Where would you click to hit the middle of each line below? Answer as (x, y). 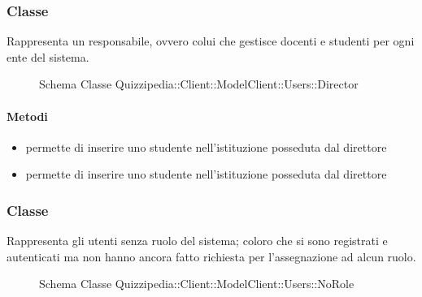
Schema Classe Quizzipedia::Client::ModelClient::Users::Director (199, 84)
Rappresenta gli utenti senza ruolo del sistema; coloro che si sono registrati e (197, 241)
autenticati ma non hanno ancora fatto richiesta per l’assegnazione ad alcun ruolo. (211, 256)
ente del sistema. (48, 56)
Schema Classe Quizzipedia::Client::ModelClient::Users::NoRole (197, 284)
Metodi (27, 116)
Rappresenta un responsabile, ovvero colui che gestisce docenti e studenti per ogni (211, 41)
